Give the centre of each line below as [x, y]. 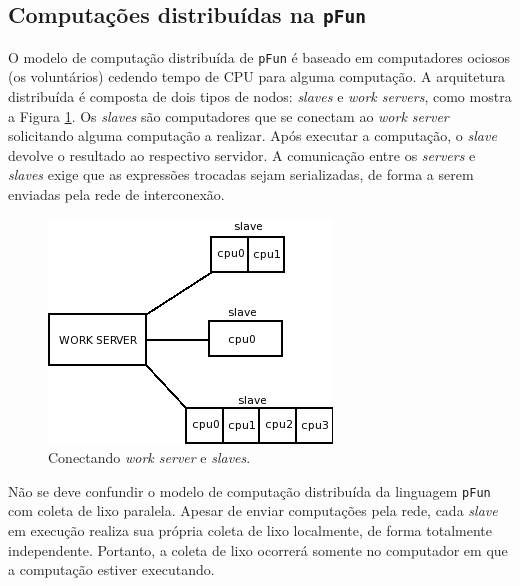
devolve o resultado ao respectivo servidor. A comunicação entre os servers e [242, 154]
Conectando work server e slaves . [149, 457]
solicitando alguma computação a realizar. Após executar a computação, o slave [252, 135]
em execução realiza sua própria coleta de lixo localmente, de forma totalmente [250, 530]
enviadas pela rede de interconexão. [116, 194]
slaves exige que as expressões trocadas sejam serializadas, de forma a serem [241, 174]
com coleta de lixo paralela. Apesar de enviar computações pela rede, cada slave [253, 510]
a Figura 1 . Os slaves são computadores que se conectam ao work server [228, 115]
